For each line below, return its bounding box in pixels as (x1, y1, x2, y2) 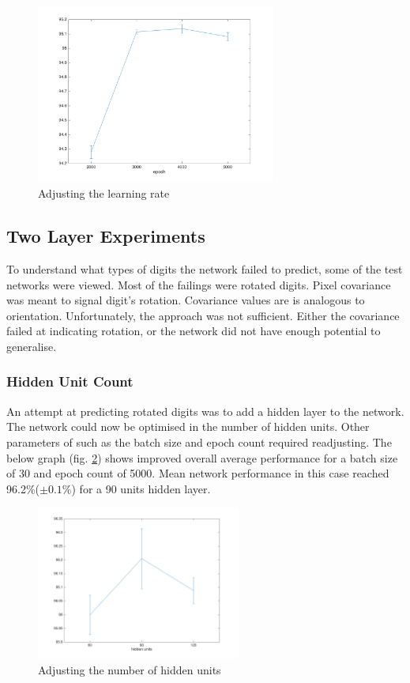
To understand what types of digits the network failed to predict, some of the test (6, 260, 403, 277)
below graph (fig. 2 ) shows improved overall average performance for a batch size (6, 449, 398, 466)
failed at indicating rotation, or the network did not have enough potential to (6, 323, 381, 339)
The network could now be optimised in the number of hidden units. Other (6, 418, 370, 435)
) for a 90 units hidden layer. (71, 480, 211, 496)
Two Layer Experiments (6, 224, 205, 248)
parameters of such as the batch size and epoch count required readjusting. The (6, 433, 392, 450)
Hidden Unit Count (6, 372, 134, 391)
